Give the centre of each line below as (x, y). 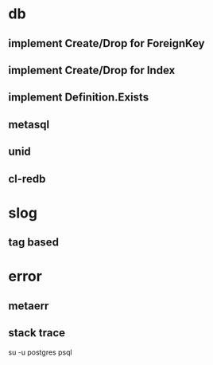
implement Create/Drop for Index (92, 70)
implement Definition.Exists (79, 98)
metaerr (29, 306)
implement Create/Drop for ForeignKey (106, 43)
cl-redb (27, 179)
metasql (29, 124)
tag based (34, 243)
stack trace (37, 333)
